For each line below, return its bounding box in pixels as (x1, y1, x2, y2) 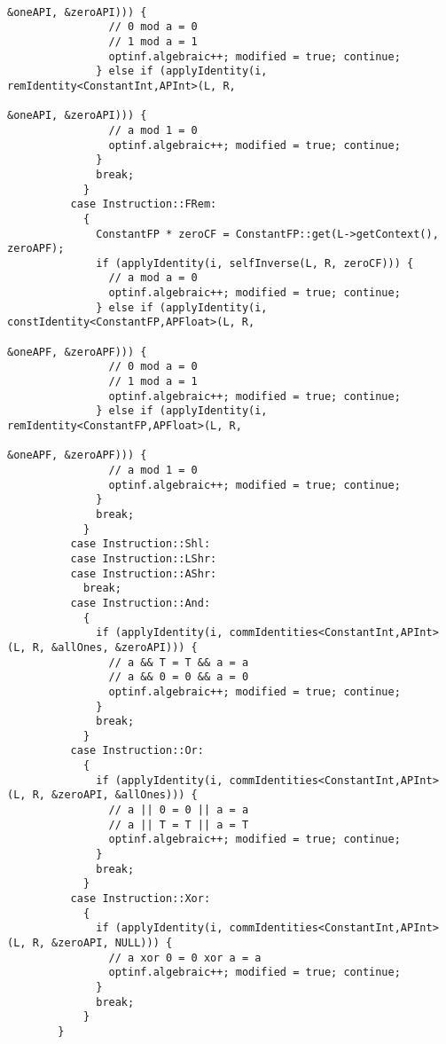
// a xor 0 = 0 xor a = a (108, 951, 262, 964)
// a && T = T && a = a (108, 655, 249, 669)
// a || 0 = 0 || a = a (108, 804, 249, 817)
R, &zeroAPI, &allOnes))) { (32, 789, 198, 802)
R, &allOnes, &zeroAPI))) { (32, 640, 198, 654)
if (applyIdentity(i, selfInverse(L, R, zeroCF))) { (96, 256, 414, 270)
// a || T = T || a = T (108, 818, 249, 831)
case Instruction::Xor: (70, 892, 211, 906)
